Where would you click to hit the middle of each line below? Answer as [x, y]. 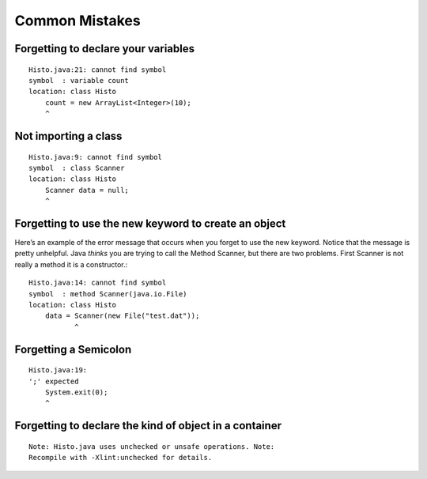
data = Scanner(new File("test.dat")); [122, 316]
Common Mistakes [78, 21]
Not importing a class [68, 136]
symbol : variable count [79, 80]
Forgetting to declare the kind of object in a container [148, 426]
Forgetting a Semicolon [73, 349]
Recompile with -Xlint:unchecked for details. [121, 458]
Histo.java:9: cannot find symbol [95, 157]
